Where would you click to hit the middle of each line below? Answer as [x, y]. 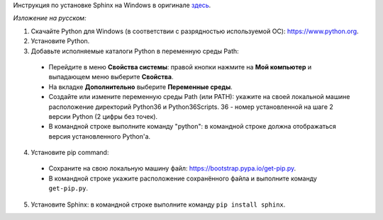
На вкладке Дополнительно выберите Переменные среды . [141, 87]
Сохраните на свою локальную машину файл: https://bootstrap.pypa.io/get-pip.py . [172, 168]
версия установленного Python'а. [100, 136]
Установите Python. [60, 41]
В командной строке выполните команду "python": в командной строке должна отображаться [193, 127]
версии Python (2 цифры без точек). [103, 116]
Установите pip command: [70, 153]
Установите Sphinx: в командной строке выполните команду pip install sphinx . [158, 204]
